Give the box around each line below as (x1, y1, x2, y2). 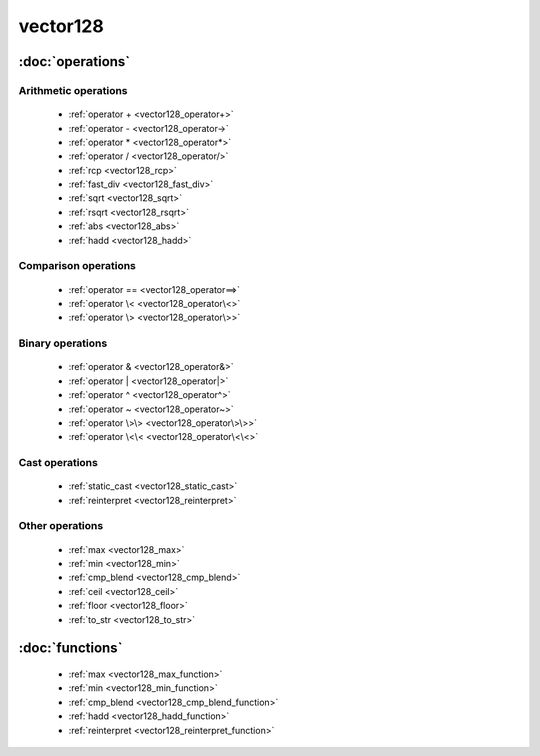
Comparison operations (18, 259, 137, 273)
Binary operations (18, 336, 108, 350)
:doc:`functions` (18, 640, 123, 657)
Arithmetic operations (18, 83, 129, 97)
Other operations (18, 519, 104, 533)
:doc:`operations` (18, 53, 131, 70)
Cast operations (18, 456, 99, 470)
